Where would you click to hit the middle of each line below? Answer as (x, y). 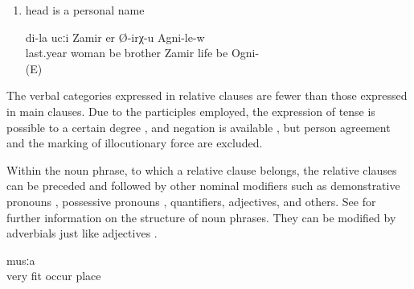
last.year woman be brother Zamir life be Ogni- (142, 53)
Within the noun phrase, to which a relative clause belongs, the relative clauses (202, 169)
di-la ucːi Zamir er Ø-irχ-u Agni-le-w (115, 37)
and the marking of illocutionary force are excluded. (135, 143)
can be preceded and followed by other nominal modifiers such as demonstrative (203, 186)
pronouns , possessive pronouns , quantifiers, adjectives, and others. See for (191, 201)
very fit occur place (54, 276)
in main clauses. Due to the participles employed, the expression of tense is (191, 111)
